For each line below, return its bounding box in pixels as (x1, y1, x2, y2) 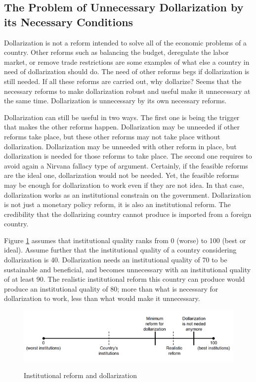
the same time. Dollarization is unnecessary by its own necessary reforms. (4, 95, 227, 106)
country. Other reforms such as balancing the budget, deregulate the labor (4, 47, 229, 57)
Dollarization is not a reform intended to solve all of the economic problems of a (4, 37, 247, 47)
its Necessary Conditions (4, 14, 133, 29)
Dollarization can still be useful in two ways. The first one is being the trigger (4, 112, 240, 122)
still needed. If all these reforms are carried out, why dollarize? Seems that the (4, 76, 242, 86)
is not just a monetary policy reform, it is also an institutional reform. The (4, 199, 231, 210)
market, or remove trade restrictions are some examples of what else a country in (4, 56, 250, 67)
